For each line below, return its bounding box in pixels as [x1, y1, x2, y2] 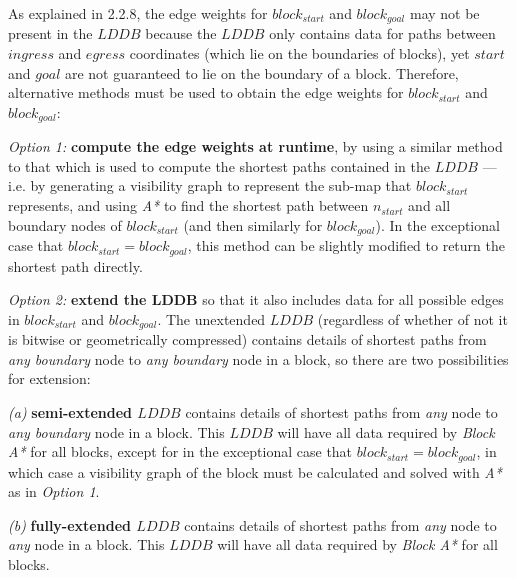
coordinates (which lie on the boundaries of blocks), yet [129, 43, 470, 64]
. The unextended [157, 308, 266, 329]
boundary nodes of [8, 214, 122, 235]
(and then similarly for [183, 214, 323, 235]
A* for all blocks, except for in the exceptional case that [8, 441, 353, 462]
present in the [8, 23, 93, 44]
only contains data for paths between [269, 23, 496, 44]
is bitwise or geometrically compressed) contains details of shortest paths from [8, 329, 487, 350]
